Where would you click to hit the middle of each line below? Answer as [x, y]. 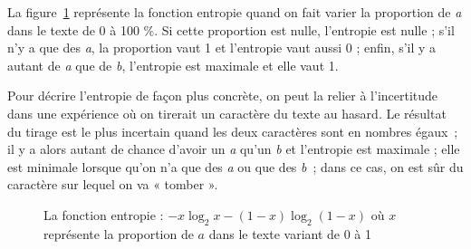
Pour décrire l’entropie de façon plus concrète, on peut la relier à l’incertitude [223, 96]
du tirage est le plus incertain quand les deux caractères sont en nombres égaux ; [233, 131]
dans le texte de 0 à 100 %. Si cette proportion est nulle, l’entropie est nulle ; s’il [231, 29]
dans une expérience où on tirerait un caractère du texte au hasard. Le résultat [227, 113]
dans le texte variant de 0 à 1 [290, 233]
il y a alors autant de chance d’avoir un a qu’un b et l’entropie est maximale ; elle [234, 149]
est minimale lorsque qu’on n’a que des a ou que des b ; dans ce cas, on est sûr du [235, 166]
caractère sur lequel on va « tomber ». [113, 184]
